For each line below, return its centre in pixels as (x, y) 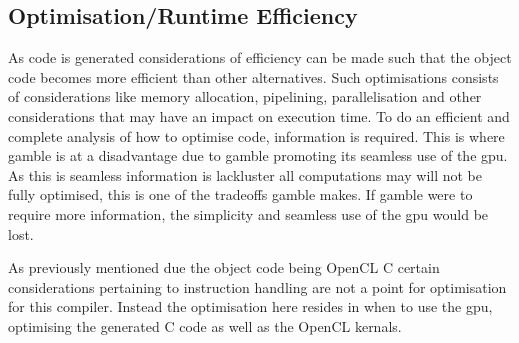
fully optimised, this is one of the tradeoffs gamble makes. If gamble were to (240, 194)
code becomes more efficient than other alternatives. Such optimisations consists (253, 76)
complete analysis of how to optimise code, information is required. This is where (256, 135)
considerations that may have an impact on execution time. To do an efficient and (259, 115)
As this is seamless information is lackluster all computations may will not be (245, 174)
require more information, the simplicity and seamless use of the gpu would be (248, 213)
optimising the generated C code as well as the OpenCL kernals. (205, 325)
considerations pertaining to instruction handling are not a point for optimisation (257, 286)
